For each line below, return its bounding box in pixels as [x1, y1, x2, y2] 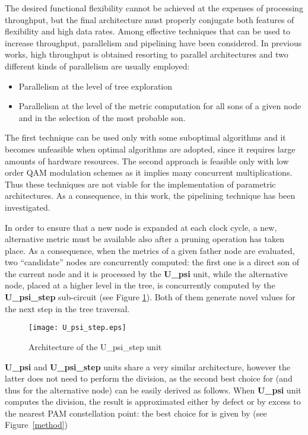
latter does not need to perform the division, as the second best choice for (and [5, 372, 293, 385]
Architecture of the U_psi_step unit [28, 340, 162, 353]
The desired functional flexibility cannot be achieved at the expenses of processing [5, 2, 303, 14]
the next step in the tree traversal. [5, 302, 130, 315]
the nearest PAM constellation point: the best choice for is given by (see [5, 407, 267, 419]
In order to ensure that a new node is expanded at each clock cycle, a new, [5, 221, 277, 233]
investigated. [5, 201, 50, 213]
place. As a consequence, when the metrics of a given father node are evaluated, [5, 244, 295, 256]
